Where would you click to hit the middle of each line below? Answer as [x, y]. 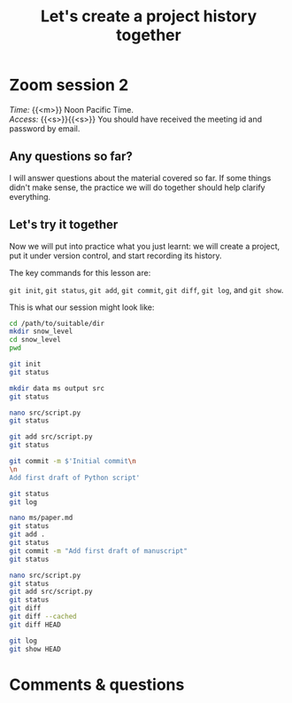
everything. [30, 196]
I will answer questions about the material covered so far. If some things [140, 178]
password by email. [45, 128]
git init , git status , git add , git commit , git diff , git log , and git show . [146, 289]
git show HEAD [35, 649]
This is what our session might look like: [82, 307]
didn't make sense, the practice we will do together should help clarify [137, 187]
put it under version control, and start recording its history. [115, 256]
